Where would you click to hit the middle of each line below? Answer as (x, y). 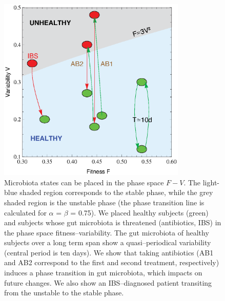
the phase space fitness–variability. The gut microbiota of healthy (107, 232)
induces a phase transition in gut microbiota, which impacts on (103, 273)
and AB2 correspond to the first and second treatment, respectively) (112, 262)
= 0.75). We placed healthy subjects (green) (139, 212)
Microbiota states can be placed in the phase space (84, 182)
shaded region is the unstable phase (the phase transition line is (104, 202)
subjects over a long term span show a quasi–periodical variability (108, 242)
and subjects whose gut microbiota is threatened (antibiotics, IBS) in (113, 222)
